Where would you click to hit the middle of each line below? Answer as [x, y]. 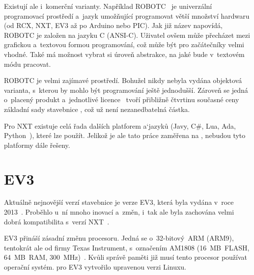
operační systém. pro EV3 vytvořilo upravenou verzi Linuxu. [95, 267]
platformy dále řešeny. [37, 145]
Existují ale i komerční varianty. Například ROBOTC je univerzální [108, 6]
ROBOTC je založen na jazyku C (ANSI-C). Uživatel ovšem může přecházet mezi [127, 35]
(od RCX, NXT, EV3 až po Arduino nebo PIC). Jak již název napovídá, [113, 25]
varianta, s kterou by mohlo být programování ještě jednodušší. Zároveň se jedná [126, 90]
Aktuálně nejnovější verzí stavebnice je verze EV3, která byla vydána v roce [119, 202]
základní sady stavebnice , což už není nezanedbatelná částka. [97, 109]
